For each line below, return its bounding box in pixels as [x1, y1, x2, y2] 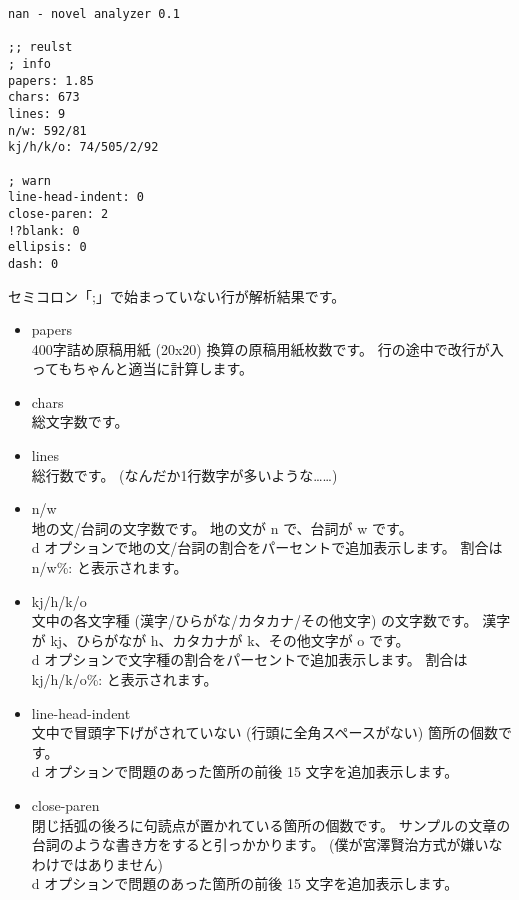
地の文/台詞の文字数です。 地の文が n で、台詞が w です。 [31, 517, 413, 538]
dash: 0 [8, 256, 59, 271]
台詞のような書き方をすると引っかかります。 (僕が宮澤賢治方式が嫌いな [31, 834, 503, 855]
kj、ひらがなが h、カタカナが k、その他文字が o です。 [50, 629, 410, 650]
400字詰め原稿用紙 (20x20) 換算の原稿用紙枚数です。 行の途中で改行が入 [31, 338, 504, 359]
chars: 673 [8, 90, 80, 105]
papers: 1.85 [8, 73, 94, 88]
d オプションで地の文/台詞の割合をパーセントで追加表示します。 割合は [31, 537, 503, 558]
